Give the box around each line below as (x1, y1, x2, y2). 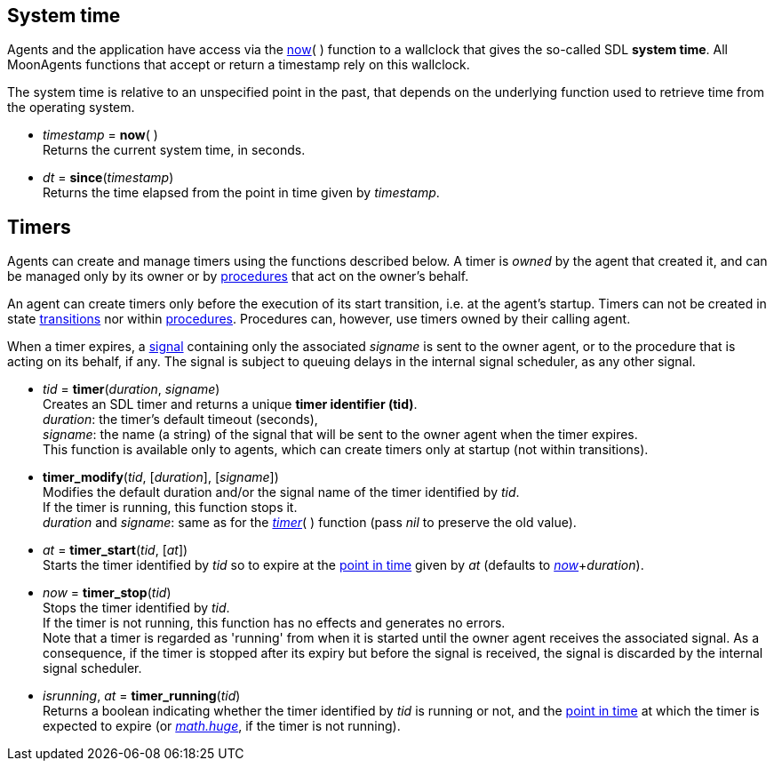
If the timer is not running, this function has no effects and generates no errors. (43, 615, 506, 631)
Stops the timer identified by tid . (43, 600, 230, 616)
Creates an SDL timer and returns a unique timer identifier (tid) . (43, 396, 418, 412)
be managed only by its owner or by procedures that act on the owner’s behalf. (7, 268, 469, 284)
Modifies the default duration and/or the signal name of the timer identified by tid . (43, 484, 520, 500)
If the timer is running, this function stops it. (43, 500, 298, 516)
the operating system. (7, 100, 135, 116)
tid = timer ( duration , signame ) (43, 381, 220, 397)
